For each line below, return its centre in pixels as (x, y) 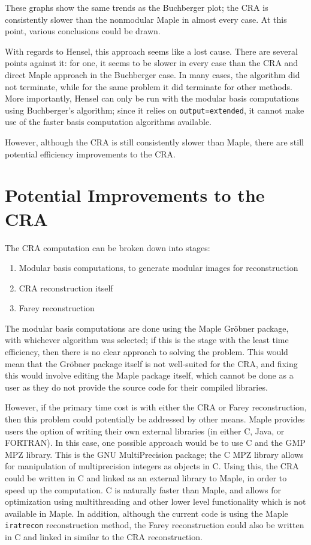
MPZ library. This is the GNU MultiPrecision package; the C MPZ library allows (154, 454)
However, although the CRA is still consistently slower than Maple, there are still (154, 142)
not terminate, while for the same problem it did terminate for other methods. (149, 86)
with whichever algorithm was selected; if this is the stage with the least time (147, 340)
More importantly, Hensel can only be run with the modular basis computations (152, 98)
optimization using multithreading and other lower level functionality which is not (155, 501)
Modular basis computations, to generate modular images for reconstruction (158, 268)
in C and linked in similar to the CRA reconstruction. (104, 537)
